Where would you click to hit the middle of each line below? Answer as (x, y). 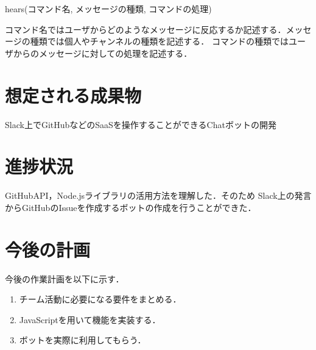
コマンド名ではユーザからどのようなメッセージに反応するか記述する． (146, 29)
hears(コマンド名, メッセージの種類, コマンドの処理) (108, 9)
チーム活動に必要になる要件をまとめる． (100, 299)
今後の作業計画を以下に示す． (65, 278)
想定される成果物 (73, 95)
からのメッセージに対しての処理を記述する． (103, 53)
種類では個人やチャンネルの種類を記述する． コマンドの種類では (159, 41)
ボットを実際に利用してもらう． (83, 340)
